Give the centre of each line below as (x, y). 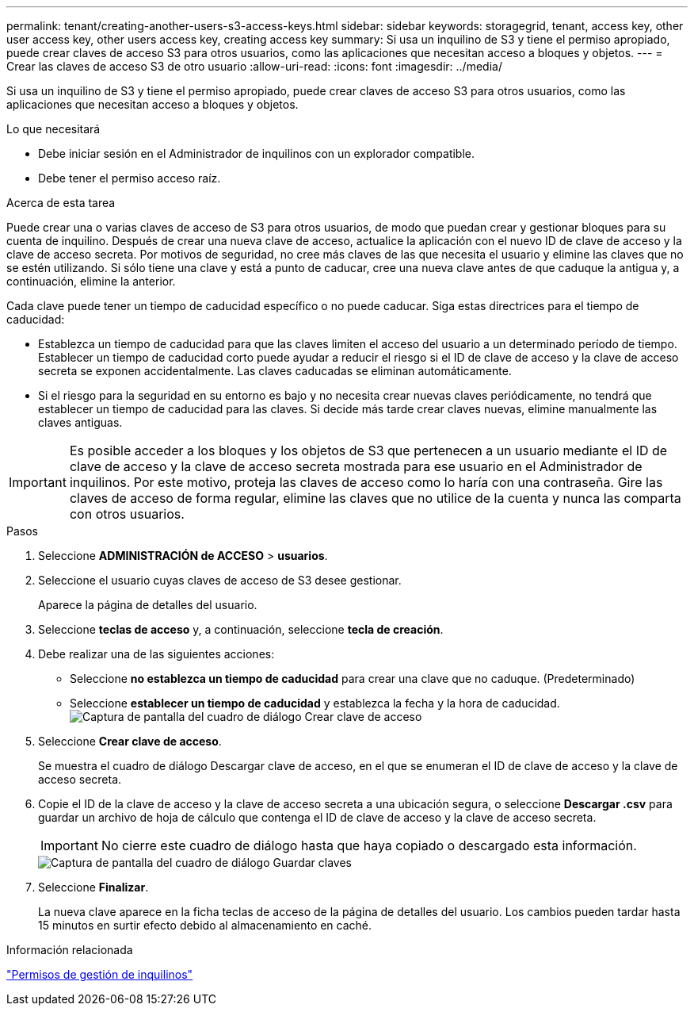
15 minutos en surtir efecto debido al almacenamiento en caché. (205, 925)
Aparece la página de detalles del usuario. (148, 605)
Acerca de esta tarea (61, 203)
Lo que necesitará (53, 129)
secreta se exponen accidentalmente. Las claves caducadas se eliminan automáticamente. (275, 371)
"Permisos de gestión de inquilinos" (100, 974)
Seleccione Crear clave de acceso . (130, 741)
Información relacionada (70, 950)
